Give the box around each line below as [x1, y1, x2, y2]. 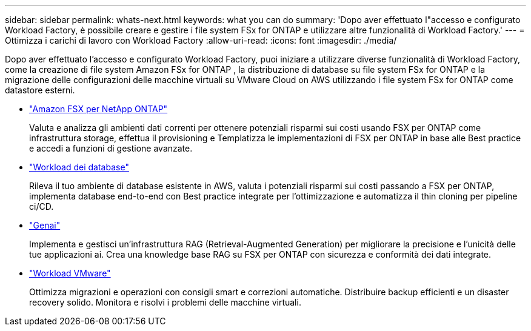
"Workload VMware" [29, 268, 111, 278]
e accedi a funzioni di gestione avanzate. [29, 143, 193, 153]
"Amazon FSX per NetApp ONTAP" [29, 104, 168, 114]
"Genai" [29, 220, 61, 230]
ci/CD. [29, 201, 54, 212]
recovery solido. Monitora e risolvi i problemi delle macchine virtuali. [29, 297, 301, 307]
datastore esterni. [5, 85, 75, 95]
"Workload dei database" [29, 162, 129, 172]
